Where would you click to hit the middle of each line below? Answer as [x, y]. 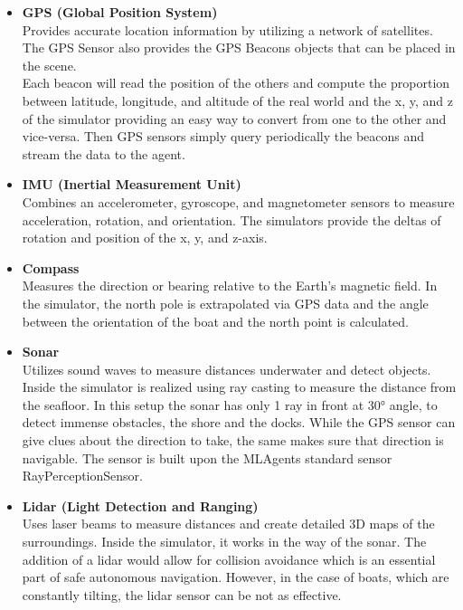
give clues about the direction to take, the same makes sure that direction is [233, 440]
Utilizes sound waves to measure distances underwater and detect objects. [227, 369]
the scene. [49, 65]
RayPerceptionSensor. [82, 476]
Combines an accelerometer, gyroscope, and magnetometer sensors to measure [238, 201]
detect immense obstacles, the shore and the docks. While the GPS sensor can [239, 422]
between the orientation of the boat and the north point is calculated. [215, 321]
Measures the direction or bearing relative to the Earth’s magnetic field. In [230, 286]
